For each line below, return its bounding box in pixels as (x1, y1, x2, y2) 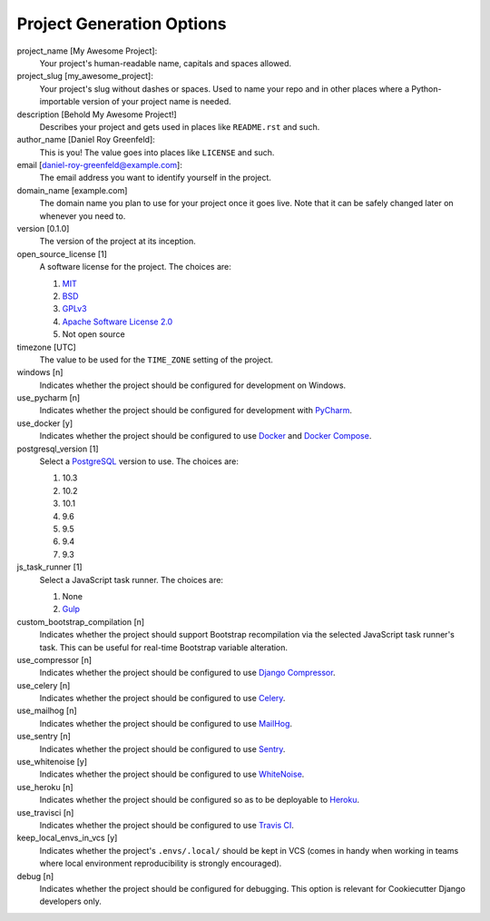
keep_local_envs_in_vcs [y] (16, 832, 118, 844)
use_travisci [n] (16, 807, 74, 817)
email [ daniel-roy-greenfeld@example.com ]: (16, 160, 183, 171)
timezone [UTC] (16, 342, 76, 352)
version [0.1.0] (16, 223, 70, 234)
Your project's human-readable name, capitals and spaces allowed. (39, 57, 292, 68)
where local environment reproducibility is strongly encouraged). (39, 858, 282, 869)
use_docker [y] (16, 418, 73, 429)
